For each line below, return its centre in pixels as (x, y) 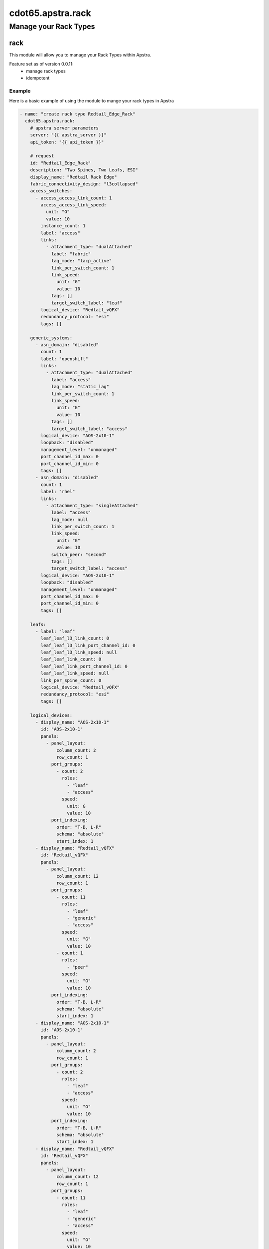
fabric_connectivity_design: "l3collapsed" (84, 184)
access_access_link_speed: (73, 205)
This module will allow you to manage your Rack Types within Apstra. (80, 54)
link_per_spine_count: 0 (71, 680)
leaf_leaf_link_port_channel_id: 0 (84, 666)
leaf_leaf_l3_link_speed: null (79, 652)
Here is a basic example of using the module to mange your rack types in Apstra (92, 101)
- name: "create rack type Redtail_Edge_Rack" (77, 114)
